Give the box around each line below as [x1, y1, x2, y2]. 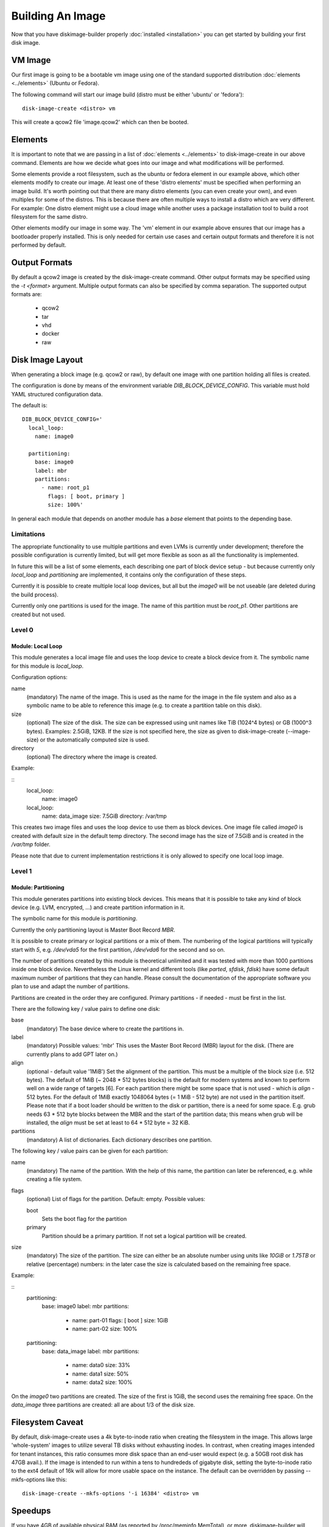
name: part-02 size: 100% [72, 1325, 138, 1333]
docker [41, 330, 60, 337]
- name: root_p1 [41, 484, 90, 491]
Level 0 [11, 626, 34, 635]
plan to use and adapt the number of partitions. [11, 983, 130, 990]
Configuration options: [11, 674, 68, 681]
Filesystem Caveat [11, 1417, 83, 1427]
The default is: [11, 401, 48, 409]
